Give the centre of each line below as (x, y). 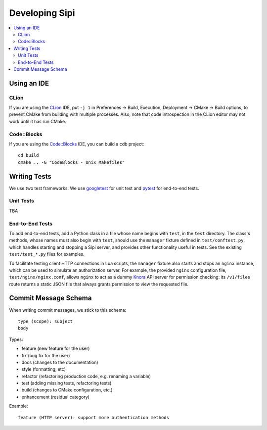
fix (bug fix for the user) (46, 355)
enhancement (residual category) (56, 397)
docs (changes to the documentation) (60, 362)
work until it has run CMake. (38, 121)
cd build (28, 155)
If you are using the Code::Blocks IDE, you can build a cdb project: (77, 144)
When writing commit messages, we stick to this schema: (68, 310)
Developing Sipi (42, 13)
